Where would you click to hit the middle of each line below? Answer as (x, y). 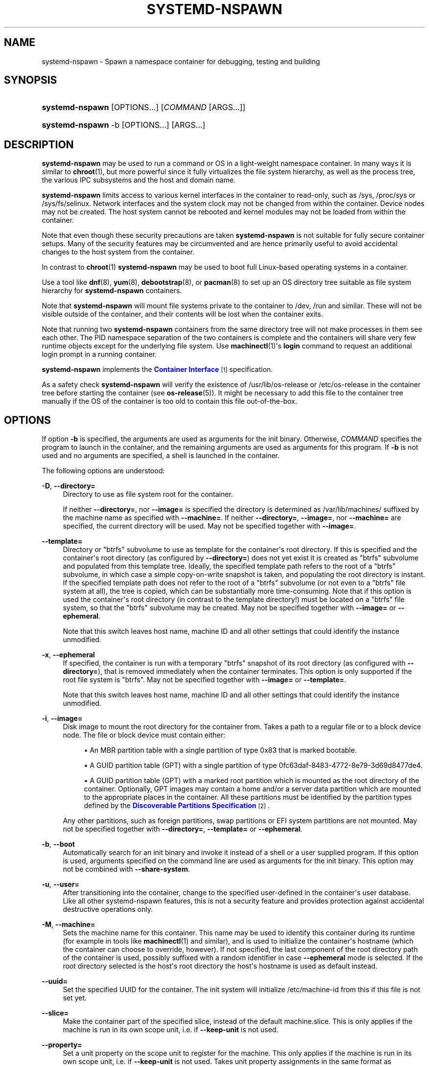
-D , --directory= (69, 486)
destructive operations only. (108, 909)
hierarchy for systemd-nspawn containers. (112, 291)
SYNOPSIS (31, 80)
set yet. (75, 998)
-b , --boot (58, 844)
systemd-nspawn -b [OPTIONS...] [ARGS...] (124, 125)
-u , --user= (60, 884)
